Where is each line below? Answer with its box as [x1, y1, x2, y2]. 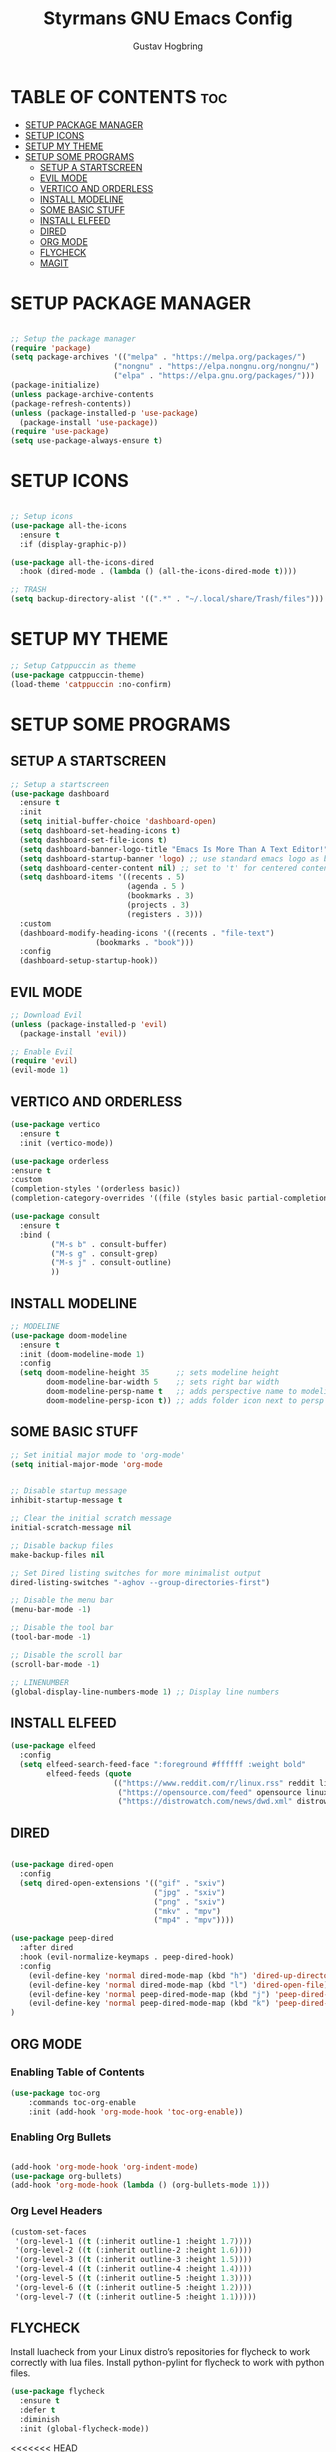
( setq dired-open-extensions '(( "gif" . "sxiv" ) [19, 1878, 226, 1888]
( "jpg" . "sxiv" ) [153, 1887, 226, 1897]
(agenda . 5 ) [126, 882, 186, 892]
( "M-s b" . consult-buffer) [50, 1239, 168, 1249]
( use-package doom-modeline [10, 1330, 128, 1341]
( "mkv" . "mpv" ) [153, 1906, 222, 1916]
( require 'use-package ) [10, 427, 110, 437]
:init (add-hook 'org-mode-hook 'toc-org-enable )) [28, 2107, 244, 2117]
